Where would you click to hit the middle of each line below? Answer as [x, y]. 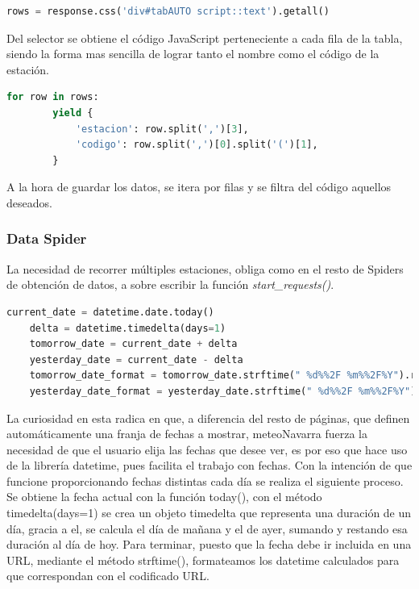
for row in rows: [53, 97]
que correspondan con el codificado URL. [108, 576]
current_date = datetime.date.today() [110, 312]
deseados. [29, 202]
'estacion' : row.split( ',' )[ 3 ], [162, 129]
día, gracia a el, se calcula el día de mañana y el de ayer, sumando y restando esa [207, 528]
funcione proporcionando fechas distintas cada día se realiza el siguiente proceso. [205, 480]
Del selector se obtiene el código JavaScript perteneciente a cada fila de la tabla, [205, 38]
